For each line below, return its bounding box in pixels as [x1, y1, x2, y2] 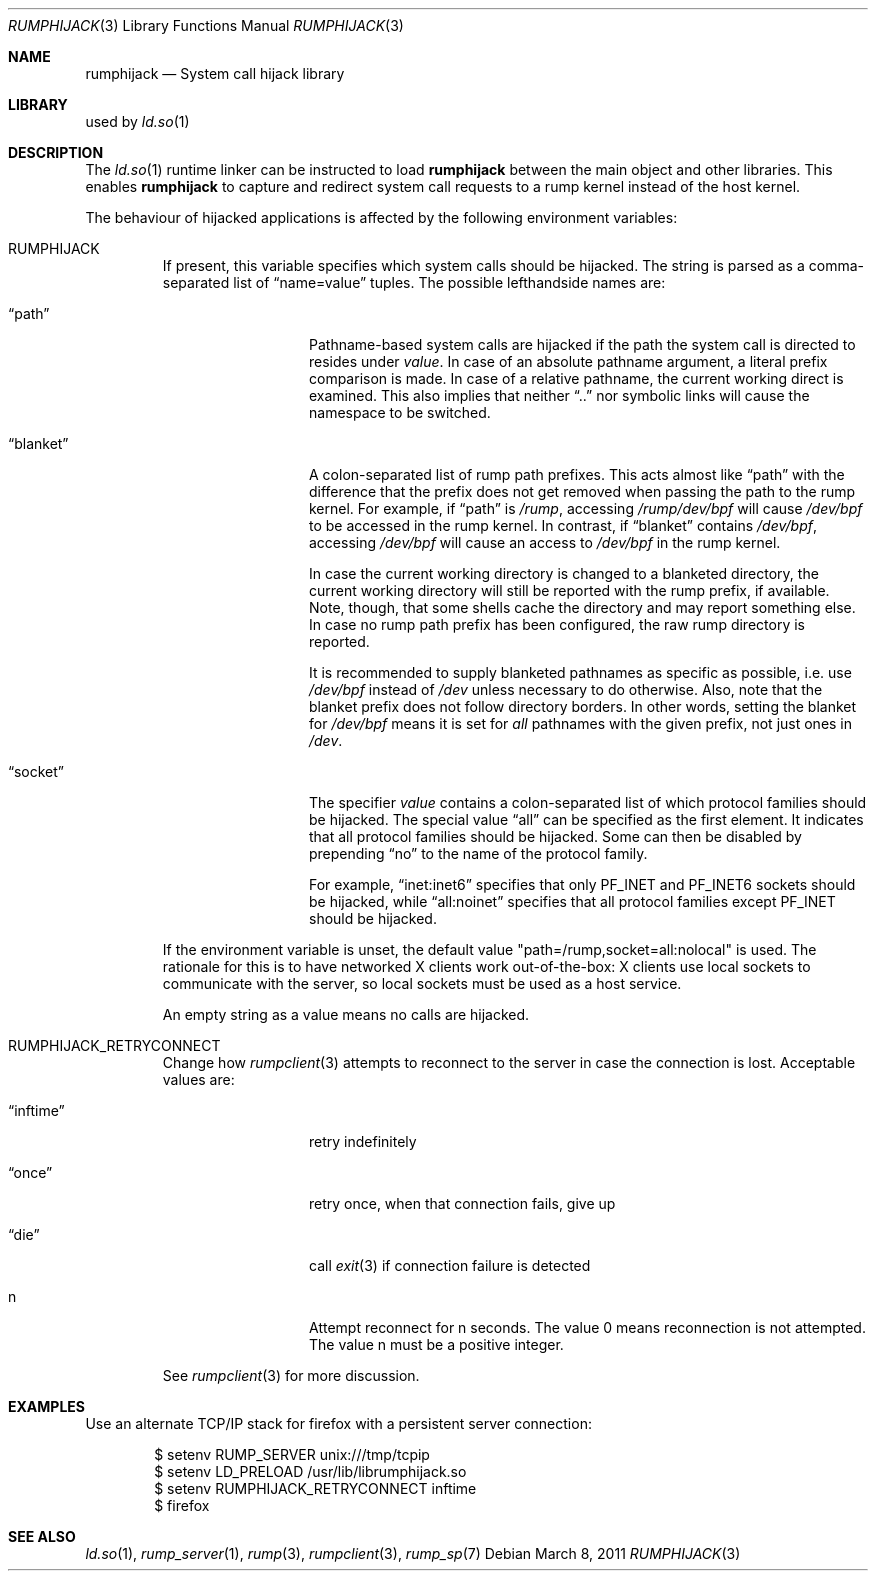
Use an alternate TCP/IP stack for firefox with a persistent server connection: [85, 1415, 592, 1432]
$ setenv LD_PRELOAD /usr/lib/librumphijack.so [154, 1463, 467, 1480]
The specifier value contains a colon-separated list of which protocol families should [309, 794, 867, 811]
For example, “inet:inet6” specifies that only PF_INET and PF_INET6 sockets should [309, 876, 856, 893]
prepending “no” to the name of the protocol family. [309, 845, 648, 862]
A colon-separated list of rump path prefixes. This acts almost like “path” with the [309, 466, 845, 483]
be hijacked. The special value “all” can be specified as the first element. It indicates [309, 811, 864, 828]
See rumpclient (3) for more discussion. [162, 1367, 420, 1384]
